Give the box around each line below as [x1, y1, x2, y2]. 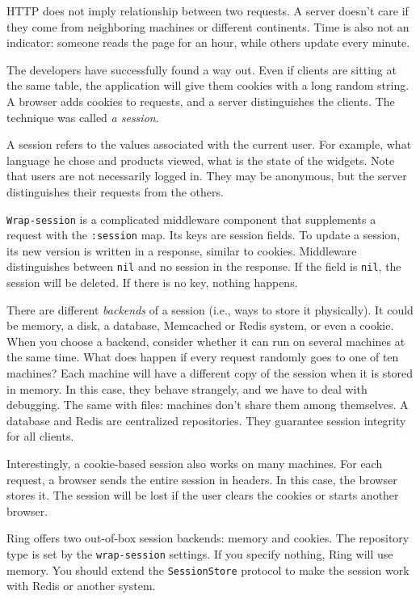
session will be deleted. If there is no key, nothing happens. [6, 274, 298, 291]
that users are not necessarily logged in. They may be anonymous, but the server [6, 167, 407, 184]
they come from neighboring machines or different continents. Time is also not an [6, 18, 409, 35]
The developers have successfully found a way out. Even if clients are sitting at [6, 61, 397, 78]
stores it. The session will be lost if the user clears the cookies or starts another [6, 487, 399, 504]
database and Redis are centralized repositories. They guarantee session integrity [6, 411, 406, 428]
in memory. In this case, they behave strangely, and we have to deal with [6, 380, 367, 397]
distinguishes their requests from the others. [6, 183, 224, 200]
